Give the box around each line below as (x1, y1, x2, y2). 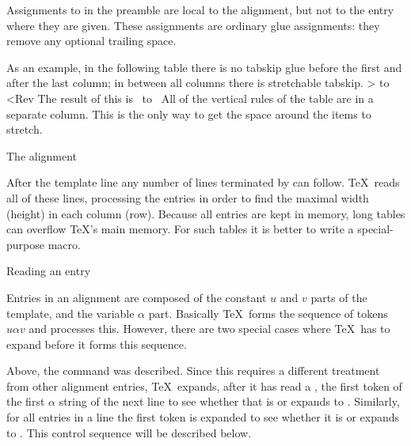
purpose (6, 236, 44, 252)
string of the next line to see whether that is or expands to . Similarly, (59, 393, 400, 410)
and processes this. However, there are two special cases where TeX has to (29, 320, 390, 337)
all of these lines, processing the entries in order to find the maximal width (6, 189, 369, 206)
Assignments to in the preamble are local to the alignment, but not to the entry (6, 2, 394, 17)
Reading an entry (6, 263, 91, 279)
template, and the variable (6, 304, 135, 321)
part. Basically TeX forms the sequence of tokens (148, 304, 388, 321)
